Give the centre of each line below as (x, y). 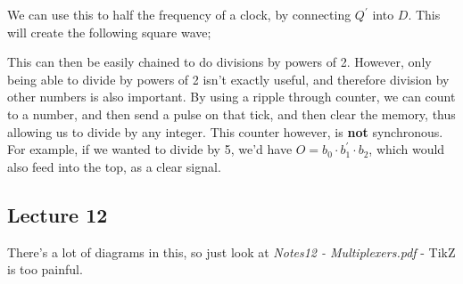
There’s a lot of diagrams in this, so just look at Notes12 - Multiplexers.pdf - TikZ (231, 252)
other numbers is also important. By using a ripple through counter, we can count (231, 97)
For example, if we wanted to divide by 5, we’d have (150, 149)
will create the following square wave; (109, 32)
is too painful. (45, 269)
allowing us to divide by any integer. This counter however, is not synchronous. (225, 131)
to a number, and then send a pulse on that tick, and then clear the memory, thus (231, 114)
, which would (407, 149)
